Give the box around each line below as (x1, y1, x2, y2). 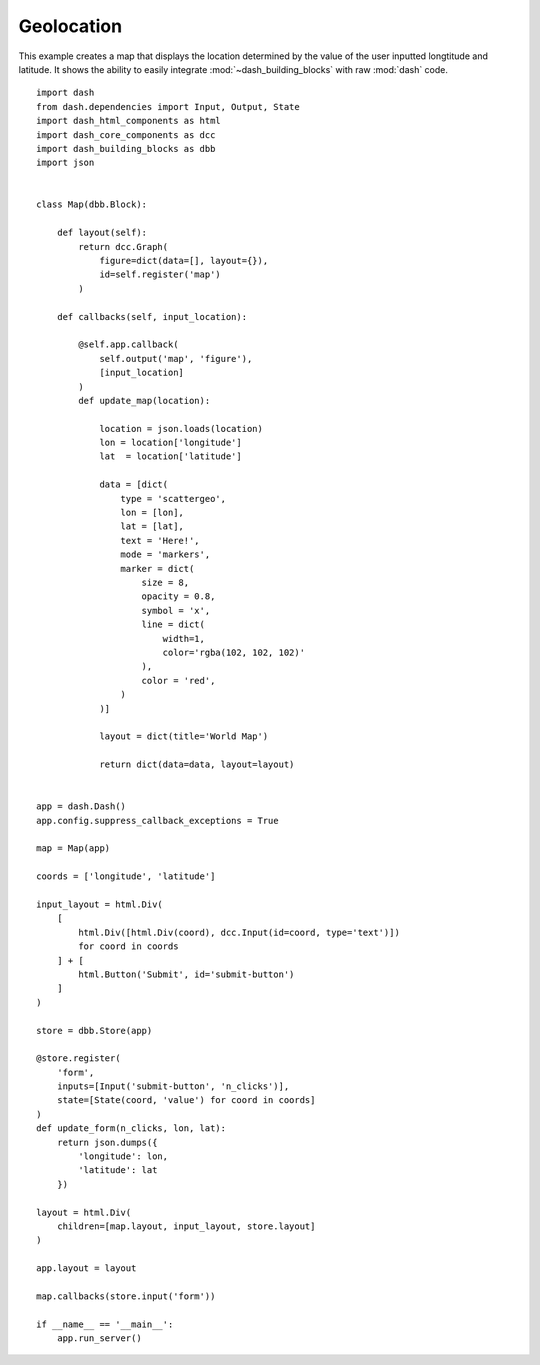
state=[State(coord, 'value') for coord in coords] (56, 1095, 316, 1106)
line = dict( (141, 619, 205, 630)
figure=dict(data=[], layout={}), (99, 255, 269, 267)
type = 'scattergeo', (120, 493, 227, 504)
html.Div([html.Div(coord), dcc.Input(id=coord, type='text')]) (78, 926, 400, 938)
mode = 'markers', (120, 549, 211, 560)
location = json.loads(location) (99, 423, 264, 434)
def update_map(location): (78, 395, 211, 406)
